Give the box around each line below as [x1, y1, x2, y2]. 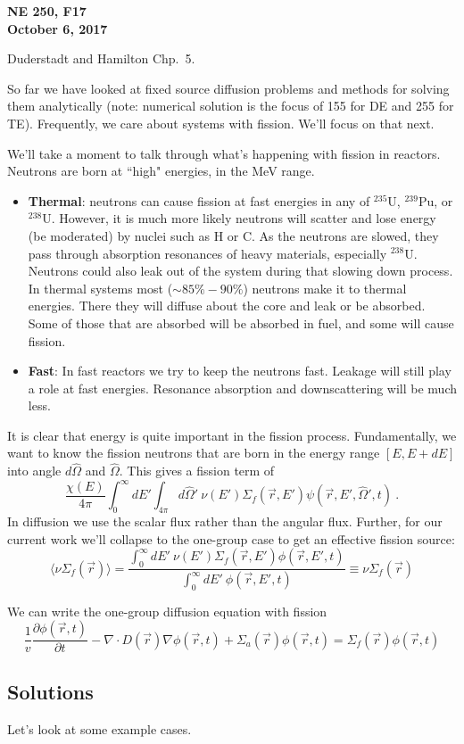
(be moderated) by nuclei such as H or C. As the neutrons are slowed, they [28, 226, 439, 244]
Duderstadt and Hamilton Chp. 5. [7, 49, 195, 68]
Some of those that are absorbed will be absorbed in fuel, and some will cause [28, 313, 454, 332]
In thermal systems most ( [28, 278, 173, 297]
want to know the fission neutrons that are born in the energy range [7, 443, 380, 462]
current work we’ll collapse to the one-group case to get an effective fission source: [7, 529, 455, 548]
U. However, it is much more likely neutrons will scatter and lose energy [42, 209, 436, 227]
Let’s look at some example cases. [7, 719, 192, 738]
